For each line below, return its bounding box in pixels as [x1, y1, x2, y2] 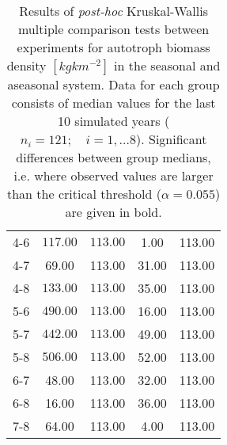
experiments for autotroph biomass [17, 38, 210, 56]
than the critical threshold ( [7, 184, 161, 203]
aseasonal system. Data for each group [7, 75, 220, 93]
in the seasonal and [114, 56, 221, 74]
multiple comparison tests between [17, 20, 210, 38]
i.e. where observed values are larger [13, 166, 214, 184]
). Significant [136, 130, 207, 148]
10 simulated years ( [58, 112, 170, 130]
